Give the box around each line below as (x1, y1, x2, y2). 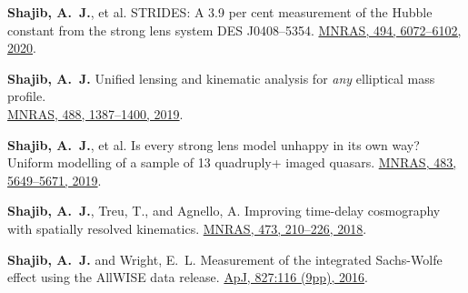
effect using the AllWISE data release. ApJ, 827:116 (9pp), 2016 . (7, 268, 368, 287)
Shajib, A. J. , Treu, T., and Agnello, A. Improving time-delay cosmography (7, 201, 441, 220)
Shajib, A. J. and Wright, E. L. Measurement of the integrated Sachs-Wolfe (7, 249, 443, 268)
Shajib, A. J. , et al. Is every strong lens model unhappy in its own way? (7, 135, 420, 154)
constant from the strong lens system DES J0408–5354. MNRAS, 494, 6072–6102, (7, 20, 462, 39)
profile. (7, 86, 46, 106)
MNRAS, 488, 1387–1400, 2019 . (7, 104, 184, 123)
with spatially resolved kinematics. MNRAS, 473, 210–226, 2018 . (7, 218, 367, 237)
